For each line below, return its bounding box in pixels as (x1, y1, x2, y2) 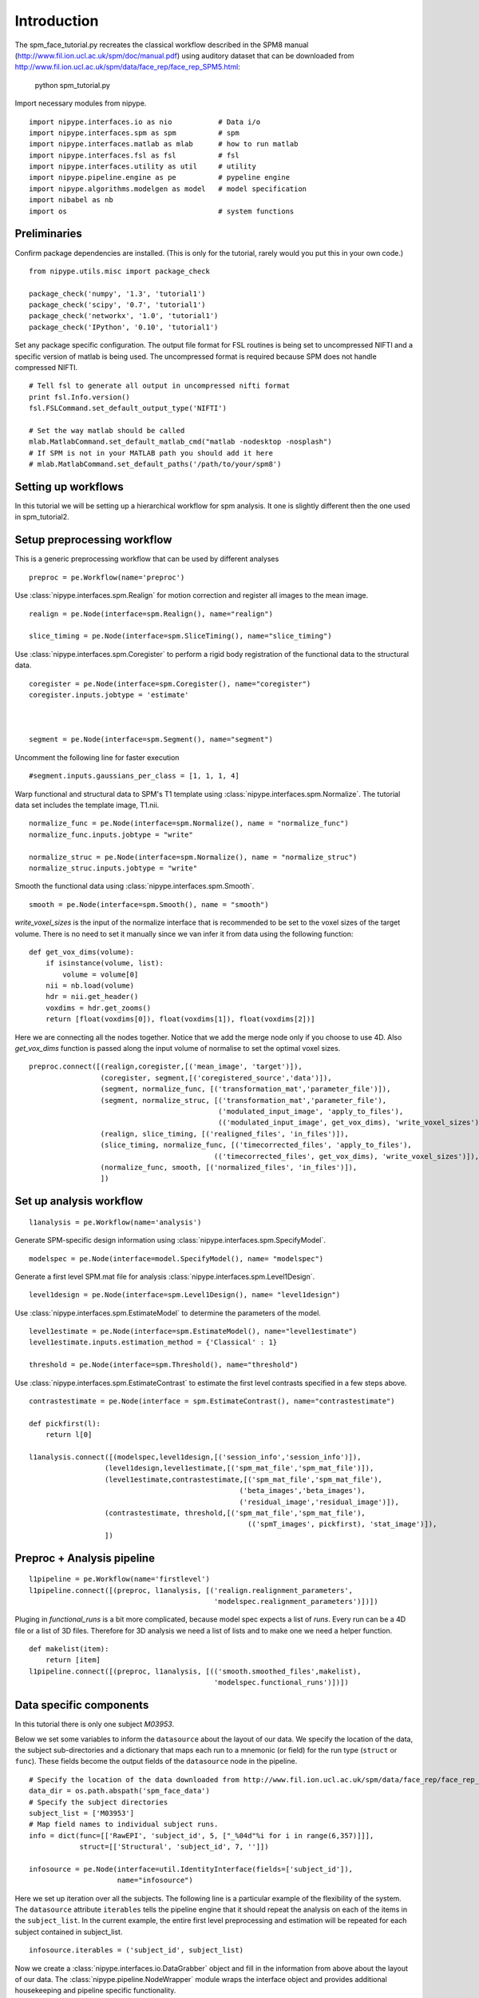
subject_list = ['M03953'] (29, 1809, 135, 1817)
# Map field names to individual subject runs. (29, 1820, 219, 1829)
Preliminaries (14, 227, 83, 241)
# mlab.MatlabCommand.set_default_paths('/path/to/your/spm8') (29, 460, 282, 469)
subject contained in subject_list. (14, 1927, 123, 1936)
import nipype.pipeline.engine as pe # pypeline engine (29, 173, 291, 182)
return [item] (45, 1655, 101, 1665)
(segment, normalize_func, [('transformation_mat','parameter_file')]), (100, 1085, 391, 1094)
